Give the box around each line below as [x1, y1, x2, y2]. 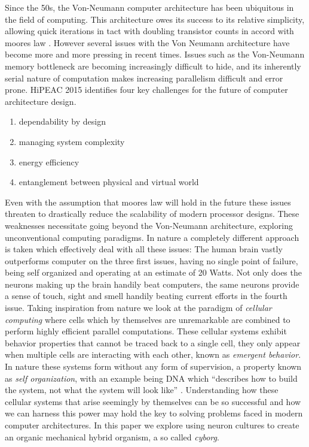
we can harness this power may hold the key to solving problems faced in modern [5, 407, 303, 419]
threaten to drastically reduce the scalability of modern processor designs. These [5, 207, 299, 220]
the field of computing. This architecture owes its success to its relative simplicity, [5, 13, 305, 25]
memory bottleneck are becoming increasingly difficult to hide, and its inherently [5, 59, 301, 72]
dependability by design [19, 115, 106, 128]
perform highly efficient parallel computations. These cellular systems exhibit [5, 325, 287, 337]
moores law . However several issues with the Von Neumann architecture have [5, 36, 290, 49]
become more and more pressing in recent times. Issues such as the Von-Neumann [5, 48, 305, 61]
